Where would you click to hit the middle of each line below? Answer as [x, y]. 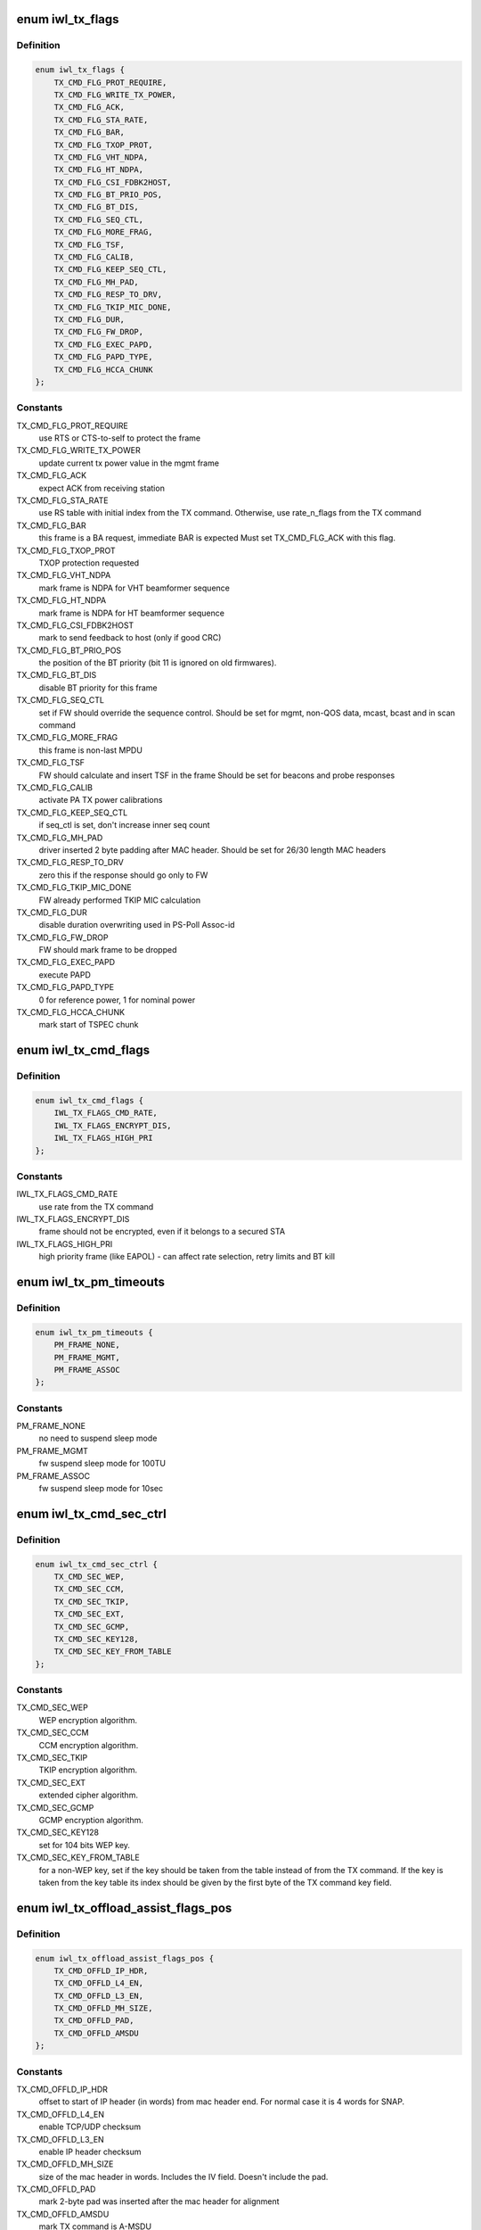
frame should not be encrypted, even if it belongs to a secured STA [162, 1232]
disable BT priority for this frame [98, 688]
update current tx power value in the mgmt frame [129, 463]
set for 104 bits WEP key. [85, 1845]
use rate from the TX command [96, 1206]
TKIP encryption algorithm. [88, 1770]
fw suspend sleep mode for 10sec [101, 1489]
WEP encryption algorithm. [88, 1720]
